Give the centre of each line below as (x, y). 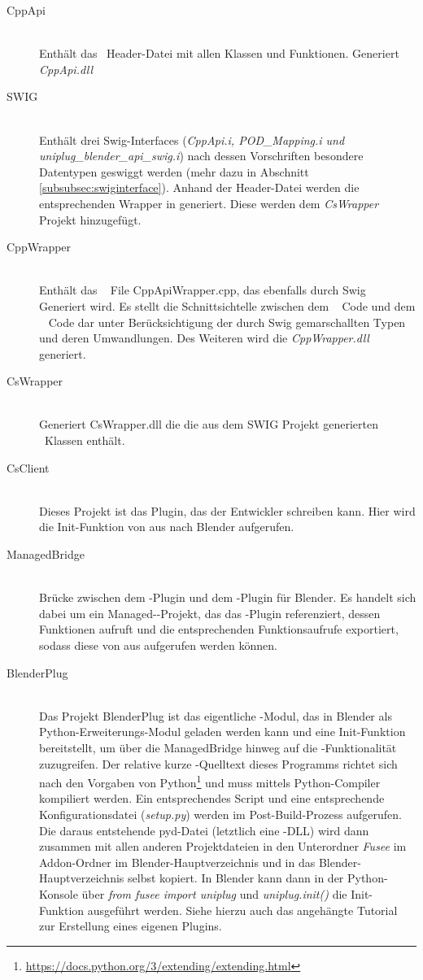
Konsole (59, 893)
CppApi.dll (66, 69)
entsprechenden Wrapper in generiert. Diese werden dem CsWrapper (209, 203)
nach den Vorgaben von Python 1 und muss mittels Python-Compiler (210, 781)
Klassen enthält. (85, 440)
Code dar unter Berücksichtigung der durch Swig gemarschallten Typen (227, 322)
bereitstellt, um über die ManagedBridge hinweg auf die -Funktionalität (218, 747)
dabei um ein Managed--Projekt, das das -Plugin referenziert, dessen (210, 613)
